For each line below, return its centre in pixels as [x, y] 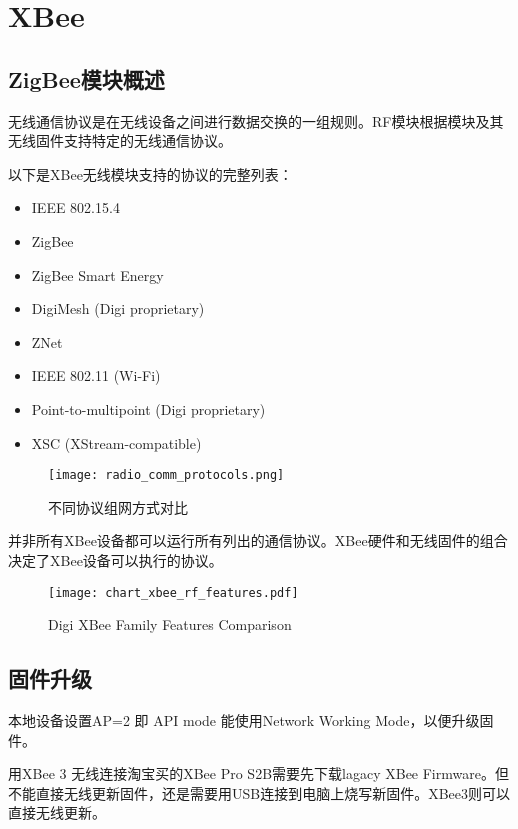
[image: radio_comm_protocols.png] [166, 475]
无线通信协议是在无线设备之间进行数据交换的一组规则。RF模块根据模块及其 [256, 120]
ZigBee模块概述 [86, 78]
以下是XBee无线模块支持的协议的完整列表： [150, 173]
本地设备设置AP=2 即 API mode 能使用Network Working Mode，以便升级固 [251, 720]
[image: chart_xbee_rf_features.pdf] [173, 592]
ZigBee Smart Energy [97, 274]
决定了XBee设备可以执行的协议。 [115, 559]
